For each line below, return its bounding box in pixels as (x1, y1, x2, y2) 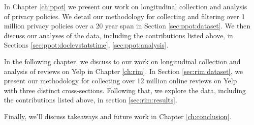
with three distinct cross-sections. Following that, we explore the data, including (4, 85, 246, 95)
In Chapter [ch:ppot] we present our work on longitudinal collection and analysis (4, 1, 247, 11)
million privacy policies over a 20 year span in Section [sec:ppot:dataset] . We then (4, 21, 251, 31)
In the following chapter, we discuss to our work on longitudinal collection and (4, 56, 241, 66)
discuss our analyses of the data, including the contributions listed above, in (4, 30, 233, 40)
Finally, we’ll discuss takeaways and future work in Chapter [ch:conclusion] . (4, 111, 231, 121)
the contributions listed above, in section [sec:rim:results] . (4, 95, 177, 105)
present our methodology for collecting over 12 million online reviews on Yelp (4, 75, 237, 86)
